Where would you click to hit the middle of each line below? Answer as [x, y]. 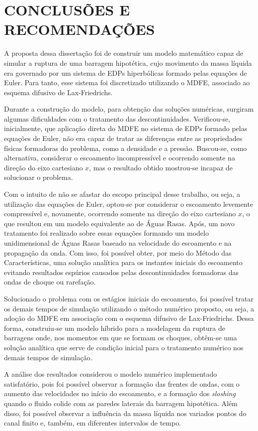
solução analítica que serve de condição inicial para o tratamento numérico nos [124, 347]
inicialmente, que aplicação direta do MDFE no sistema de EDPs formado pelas [126, 128]
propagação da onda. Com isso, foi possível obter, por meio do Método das [118, 252]
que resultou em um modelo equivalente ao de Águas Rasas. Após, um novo [119, 223]
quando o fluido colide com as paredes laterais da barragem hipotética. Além [121, 403]
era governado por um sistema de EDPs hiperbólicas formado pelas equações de [126, 72]
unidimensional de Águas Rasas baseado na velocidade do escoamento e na [118, 243]
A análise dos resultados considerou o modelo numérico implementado [111, 374]
